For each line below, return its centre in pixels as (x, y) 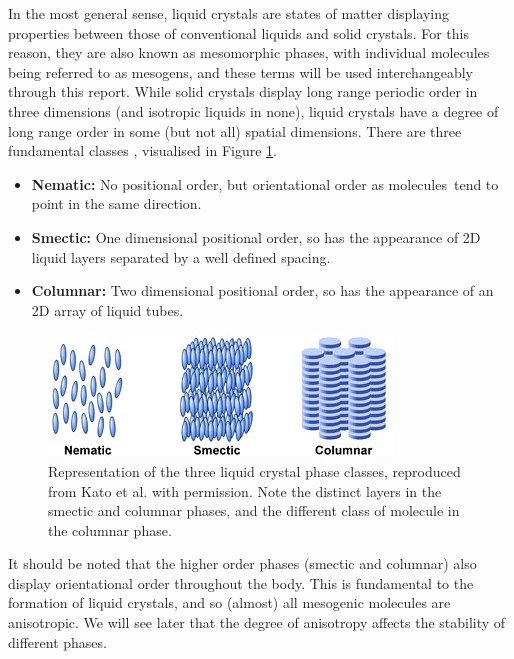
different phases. (57, 641)
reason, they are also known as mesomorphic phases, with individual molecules (249, 52)
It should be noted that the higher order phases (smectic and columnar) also (242, 563)
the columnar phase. (110, 529)
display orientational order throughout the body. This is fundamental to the (241, 582)
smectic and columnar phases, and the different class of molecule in (254, 510)
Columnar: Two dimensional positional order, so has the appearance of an (262, 290)
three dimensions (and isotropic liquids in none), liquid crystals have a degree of (253, 110)
